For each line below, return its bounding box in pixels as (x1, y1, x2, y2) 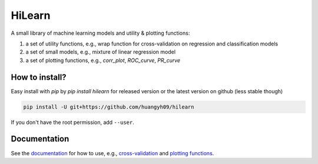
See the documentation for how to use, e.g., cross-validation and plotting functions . (11, 149, 214, 156)
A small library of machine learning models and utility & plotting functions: (11, 29, 190, 37)
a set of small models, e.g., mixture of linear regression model (25, 48, 176, 55)
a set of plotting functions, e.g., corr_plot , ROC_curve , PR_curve (25, 57, 181, 64)
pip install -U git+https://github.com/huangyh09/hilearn (23, 103, 194, 110)
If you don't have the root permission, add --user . (11, 119, 135, 126)
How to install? (11, 72, 67, 82)
